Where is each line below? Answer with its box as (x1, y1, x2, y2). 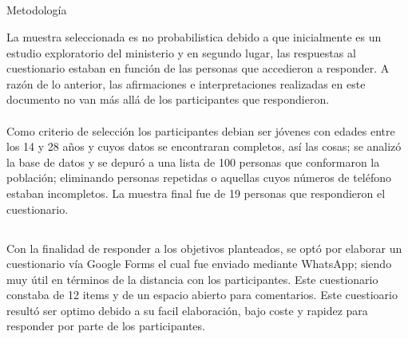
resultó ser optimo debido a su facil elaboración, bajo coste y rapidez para (6, 302, 368, 318)
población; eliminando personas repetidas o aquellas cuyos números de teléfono (6, 169, 392, 186)
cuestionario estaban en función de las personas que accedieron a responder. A (6, 60, 390, 77)
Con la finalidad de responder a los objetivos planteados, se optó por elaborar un (6, 239, 402, 256)
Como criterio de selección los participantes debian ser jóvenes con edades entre (6, 122, 395, 139)
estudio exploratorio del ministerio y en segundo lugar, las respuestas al (6, 44, 356, 61)
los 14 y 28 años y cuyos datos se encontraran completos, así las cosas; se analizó (6, 138, 402, 155)
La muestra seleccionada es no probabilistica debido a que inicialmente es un (6, 28, 382, 45)
